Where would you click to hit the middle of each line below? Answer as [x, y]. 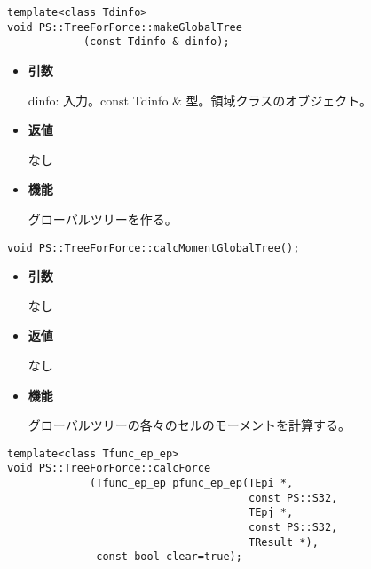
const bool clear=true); [169, 557]
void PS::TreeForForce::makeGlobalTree [125, 27]
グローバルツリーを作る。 [103, 218]
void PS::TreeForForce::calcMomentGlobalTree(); [154, 248]
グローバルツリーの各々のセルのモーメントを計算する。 [189, 425]
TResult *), [284, 542]
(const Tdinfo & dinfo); [156, 42]
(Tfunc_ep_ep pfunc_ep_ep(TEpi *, [192, 483]
